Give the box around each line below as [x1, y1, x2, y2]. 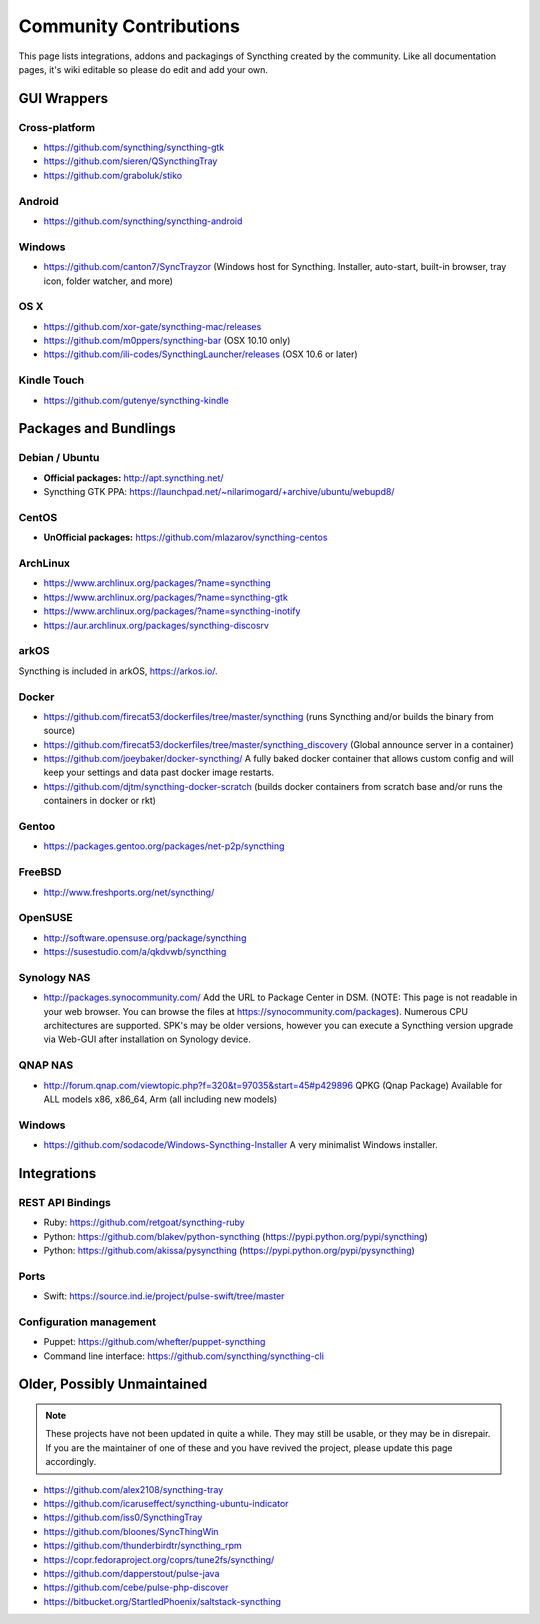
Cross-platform [18, 120, 95, 134]
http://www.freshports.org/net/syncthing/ [43, 886, 215, 898]
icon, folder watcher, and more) [43, 275, 174, 287]
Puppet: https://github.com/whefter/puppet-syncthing [43, 1336, 266, 1348]
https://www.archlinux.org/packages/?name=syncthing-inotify [43, 605, 301, 617]
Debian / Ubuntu [18, 451, 100, 465]
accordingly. [45, 1456, 97, 1468]
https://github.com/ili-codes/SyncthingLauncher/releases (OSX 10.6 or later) [43, 348, 359, 360]
